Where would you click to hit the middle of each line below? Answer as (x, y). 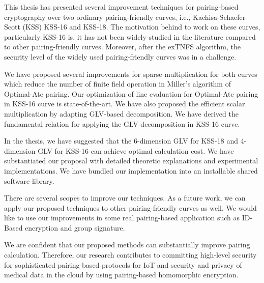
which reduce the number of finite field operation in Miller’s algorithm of (118, 84)
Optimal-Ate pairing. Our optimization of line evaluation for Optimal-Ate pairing (131, 93)
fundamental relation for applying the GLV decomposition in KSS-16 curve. (122, 123)
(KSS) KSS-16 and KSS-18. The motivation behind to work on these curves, (141, 27)
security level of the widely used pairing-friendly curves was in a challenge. (120, 56)
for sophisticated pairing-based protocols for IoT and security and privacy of (123, 264)
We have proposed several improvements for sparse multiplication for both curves (131, 74)
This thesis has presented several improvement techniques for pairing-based (121, 7)
